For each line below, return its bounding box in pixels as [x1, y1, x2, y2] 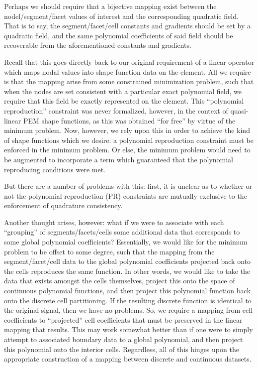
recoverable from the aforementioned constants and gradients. [4, 40, 191, 50]
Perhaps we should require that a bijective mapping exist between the [4, 1, 217, 11]
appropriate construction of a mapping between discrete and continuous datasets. [4, 354, 252, 364]
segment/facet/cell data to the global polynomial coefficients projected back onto [4, 256, 251, 266]
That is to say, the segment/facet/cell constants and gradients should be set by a [4, 20, 251, 31]
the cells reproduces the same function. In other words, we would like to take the [4, 265, 251, 276]
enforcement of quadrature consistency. [4, 200, 123, 211]
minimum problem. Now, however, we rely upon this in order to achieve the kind [4, 125, 250, 135]
